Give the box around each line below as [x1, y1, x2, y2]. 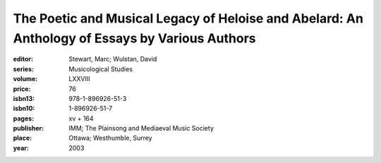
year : [13, 143, 30, 152]
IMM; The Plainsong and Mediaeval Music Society [68, 124, 214, 133]
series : [13, 64, 35, 73]
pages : [13, 114, 35, 123]
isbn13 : [13, 94, 35, 102]
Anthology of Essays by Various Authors [13, 30, 256, 46]
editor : [13, 55, 33, 64]
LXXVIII [68, 75, 90, 83]
